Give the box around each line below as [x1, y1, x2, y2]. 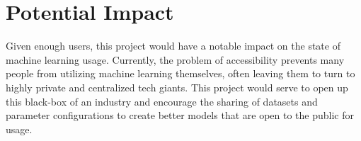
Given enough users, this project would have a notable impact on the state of [6, 38, 340, 53]
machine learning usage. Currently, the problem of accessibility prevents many [6, 52, 345, 67]
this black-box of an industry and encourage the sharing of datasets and [6, 94, 318, 108]
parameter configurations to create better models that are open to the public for [6, 108, 354, 123]
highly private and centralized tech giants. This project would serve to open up [6, 79, 348, 94]
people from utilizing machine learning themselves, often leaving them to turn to [6, 66, 355, 81]
